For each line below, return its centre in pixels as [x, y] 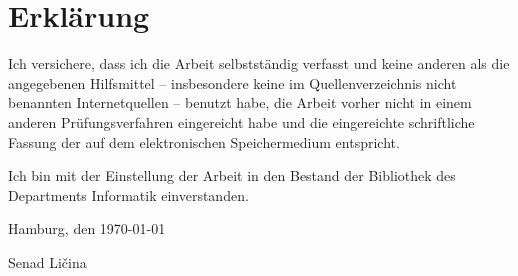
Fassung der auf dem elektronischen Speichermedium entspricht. [204, 141]
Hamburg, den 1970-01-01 [87, 228]
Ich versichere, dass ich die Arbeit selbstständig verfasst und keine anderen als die [259, 63]
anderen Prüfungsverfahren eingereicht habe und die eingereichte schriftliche [241, 121]
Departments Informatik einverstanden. [128, 194]
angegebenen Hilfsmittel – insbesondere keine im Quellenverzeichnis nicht [232, 82]
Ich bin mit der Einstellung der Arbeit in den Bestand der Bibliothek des [232, 175]
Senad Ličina [47, 261]
